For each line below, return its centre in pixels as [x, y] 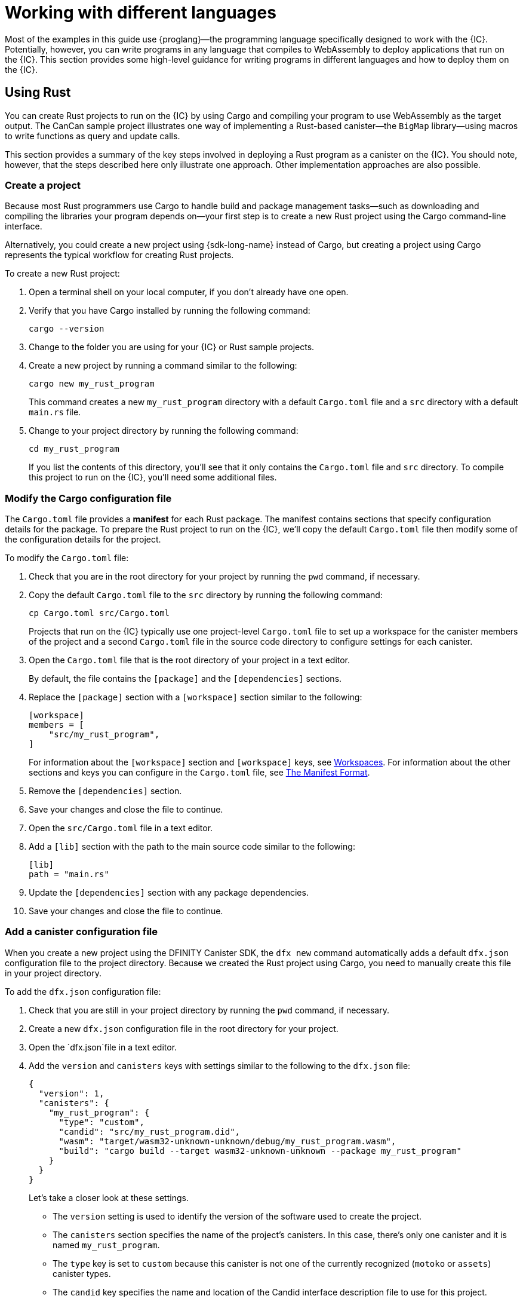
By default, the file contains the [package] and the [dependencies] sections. [185, 679]
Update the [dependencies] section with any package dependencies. [169, 893]
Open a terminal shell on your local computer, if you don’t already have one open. [189, 292]
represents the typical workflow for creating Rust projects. [119, 255]
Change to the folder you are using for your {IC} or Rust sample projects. [172, 347]
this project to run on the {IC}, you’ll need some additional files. [153, 477]
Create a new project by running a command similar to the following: [163, 366]
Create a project [43, 185]
